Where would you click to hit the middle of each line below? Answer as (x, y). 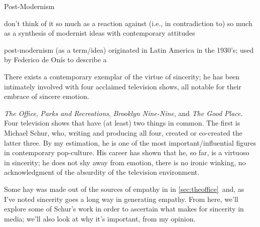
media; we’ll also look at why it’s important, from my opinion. (100, 218)
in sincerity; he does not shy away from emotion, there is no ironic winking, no (125, 162)
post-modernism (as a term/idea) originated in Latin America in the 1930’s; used (129, 49)
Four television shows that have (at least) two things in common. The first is (122, 123)
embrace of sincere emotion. (47, 96)
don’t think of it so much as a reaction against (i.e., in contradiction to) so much (128, 23)
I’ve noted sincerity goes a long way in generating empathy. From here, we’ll (121, 199)
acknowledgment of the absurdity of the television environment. (102, 172)
